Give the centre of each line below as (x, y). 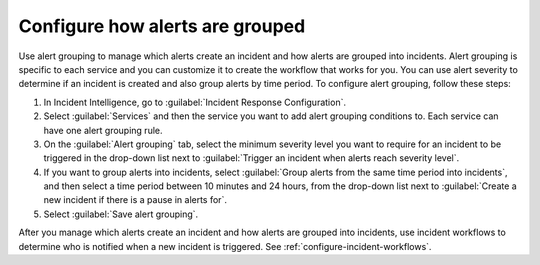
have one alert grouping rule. (103, 130)
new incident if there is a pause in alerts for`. (135, 200)
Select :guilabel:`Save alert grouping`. (121, 214)
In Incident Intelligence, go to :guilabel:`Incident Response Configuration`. (195, 102)
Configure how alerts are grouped (162, 26)
